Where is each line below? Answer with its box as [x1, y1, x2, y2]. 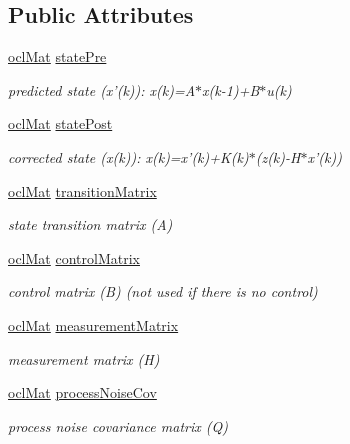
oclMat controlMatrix [8, 247, 140, 268]
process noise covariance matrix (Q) [8, 415, 228, 436]
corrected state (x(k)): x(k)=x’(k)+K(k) [8, 146, 249, 167]
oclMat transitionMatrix [8, 180, 157, 201]
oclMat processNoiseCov [8, 382, 157, 403]
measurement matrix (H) [8, 348, 160, 369]
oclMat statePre [8, 46, 107, 67]
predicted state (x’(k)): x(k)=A [8, 79, 196, 100]
